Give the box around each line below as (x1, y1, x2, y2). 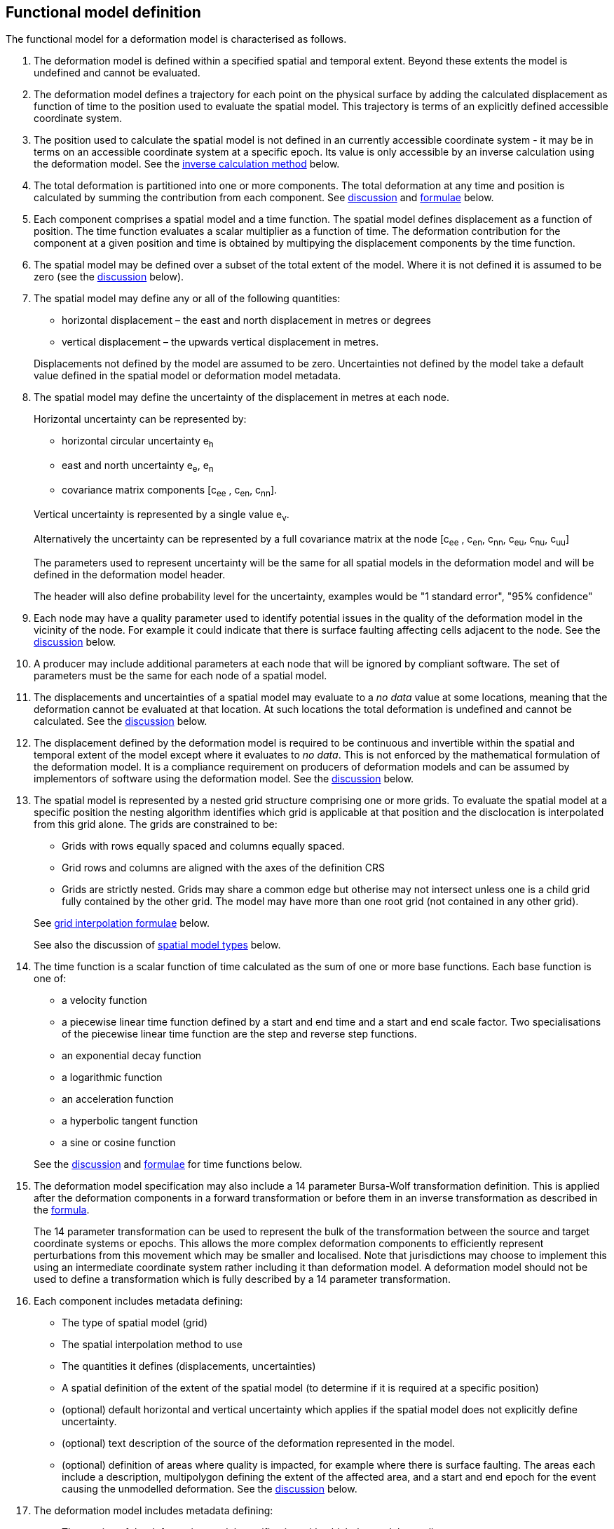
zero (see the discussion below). (34, 271, 184, 283)
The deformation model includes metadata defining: (34, 1504, 273, 1517)
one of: (34, 972, 67, 985)
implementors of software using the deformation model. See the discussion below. (34, 773, 414, 785)
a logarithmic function (62, 1071, 163, 1084)
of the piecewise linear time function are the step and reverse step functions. (62, 1028, 417, 1040)
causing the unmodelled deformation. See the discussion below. (62, 1483, 357, 1495)
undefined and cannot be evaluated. (34, 67, 200, 79)
